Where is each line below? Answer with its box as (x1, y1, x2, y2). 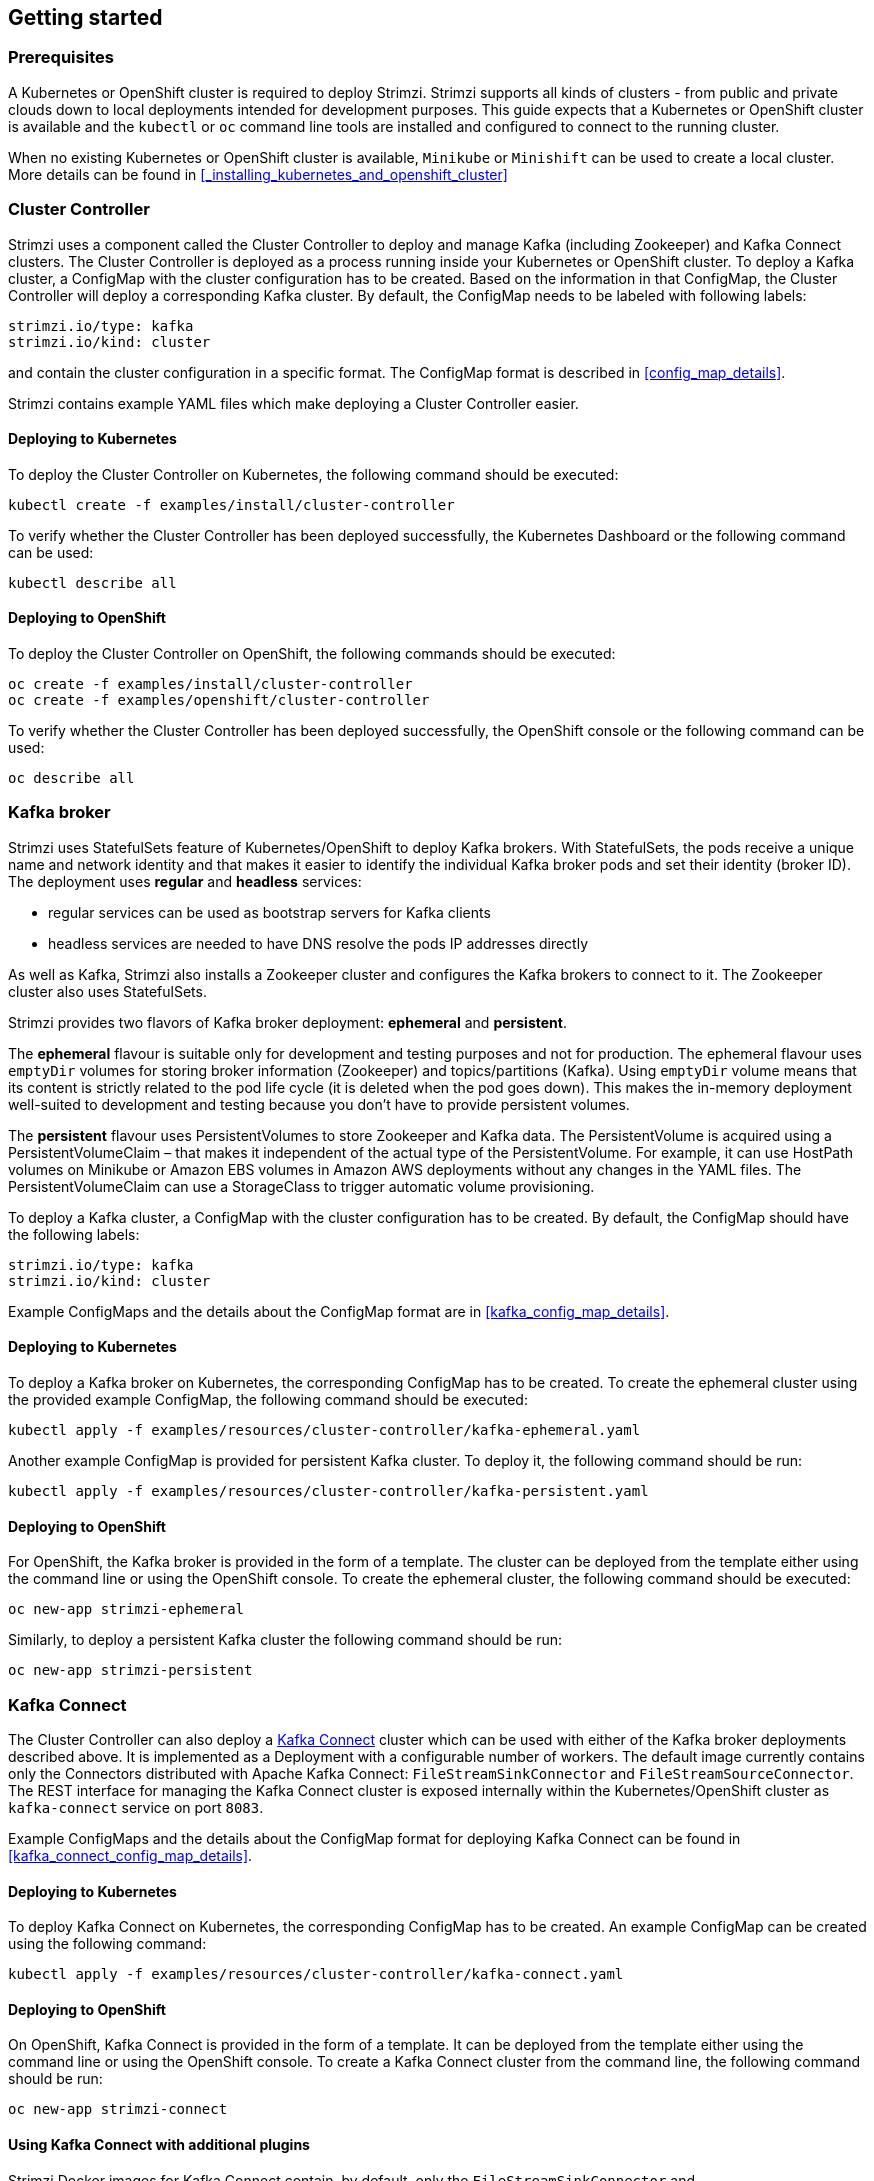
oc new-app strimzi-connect (8, 2101, 228, 2118)
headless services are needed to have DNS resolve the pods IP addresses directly (48, 934, 589, 952)
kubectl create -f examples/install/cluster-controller (8, 496, 455, 513)
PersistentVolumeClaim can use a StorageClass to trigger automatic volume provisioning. (8, 1177, 595, 1195)
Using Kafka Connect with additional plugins (8, 2135, 310, 2153)
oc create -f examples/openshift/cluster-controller (8, 691, 430, 708)
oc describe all (8, 769, 135, 786)
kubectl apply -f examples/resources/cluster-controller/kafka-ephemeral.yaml (8, 1421, 641, 1438)
